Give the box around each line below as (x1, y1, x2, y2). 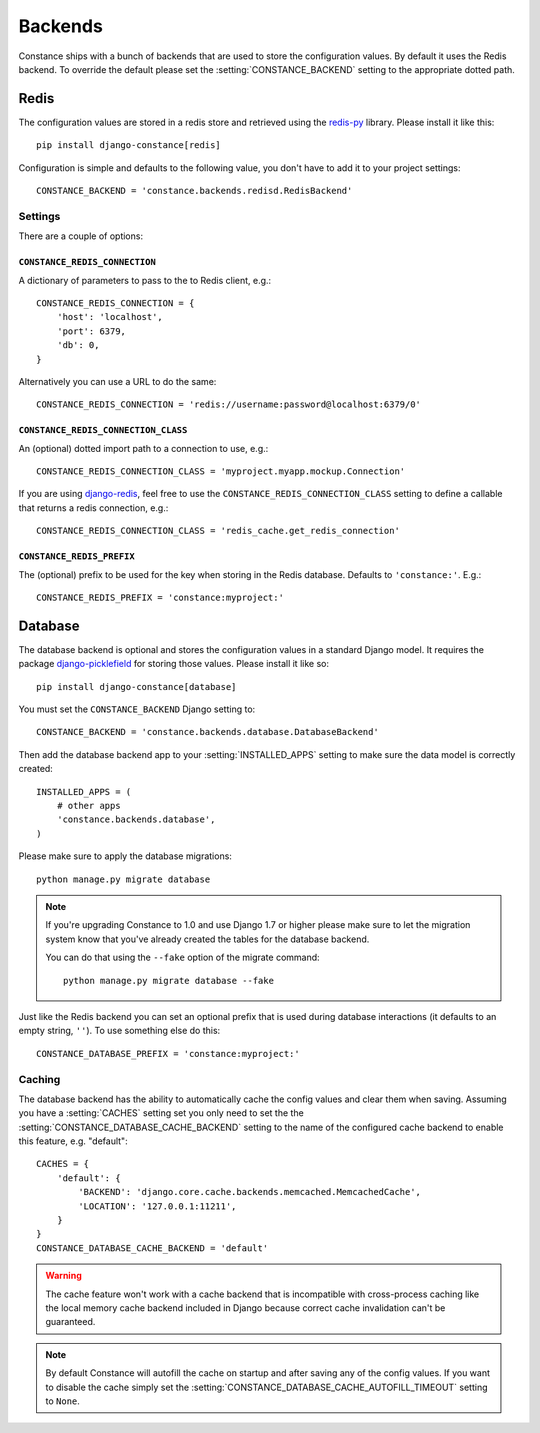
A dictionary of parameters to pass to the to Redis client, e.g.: (18, 274, 272, 286)
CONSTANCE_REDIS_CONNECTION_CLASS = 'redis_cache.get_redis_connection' (36, 525, 400, 537)
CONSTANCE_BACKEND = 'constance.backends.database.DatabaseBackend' (36, 726, 379, 738)
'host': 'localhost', (56, 311, 164, 323)
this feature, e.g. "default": (18, 1135, 129, 1147)
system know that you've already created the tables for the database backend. (45, 933, 370, 945)
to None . (45, 1395, 80, 1407)
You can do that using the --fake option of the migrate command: (45, 951, 320, 964)
